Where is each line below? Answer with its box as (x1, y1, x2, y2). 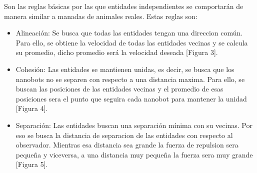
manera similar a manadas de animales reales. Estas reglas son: (4, 10, 197, 21)
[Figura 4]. (15, 103, 48, 113)
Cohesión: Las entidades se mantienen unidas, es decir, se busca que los (15, 63, 234, 74)
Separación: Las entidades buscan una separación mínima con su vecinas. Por (15, 119, 252, 130)
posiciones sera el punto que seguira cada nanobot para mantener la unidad (15, 93, 247, 103)
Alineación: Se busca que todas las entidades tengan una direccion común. (15, 27, 243, 38)
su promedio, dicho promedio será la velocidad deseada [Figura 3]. (15, 47, 218, 57)
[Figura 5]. (15, 159, 48, 169)
